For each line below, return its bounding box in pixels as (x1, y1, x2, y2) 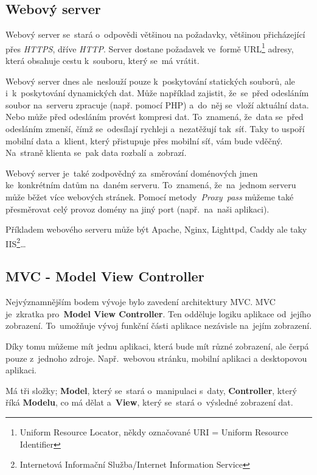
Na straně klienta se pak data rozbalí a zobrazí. (5, 146, 187, 159)
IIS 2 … (5, 235, 26, 250)
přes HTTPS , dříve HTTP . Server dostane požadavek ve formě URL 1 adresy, (5, 40, 294, 55)
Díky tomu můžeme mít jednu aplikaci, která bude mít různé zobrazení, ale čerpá (5, 340, 309, 352)
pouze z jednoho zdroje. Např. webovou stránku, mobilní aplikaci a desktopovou (5, 351, 307, 364)
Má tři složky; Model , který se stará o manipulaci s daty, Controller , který (5, 384, 297, 396)
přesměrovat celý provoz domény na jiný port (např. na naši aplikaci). (5, 202, 270, 215)
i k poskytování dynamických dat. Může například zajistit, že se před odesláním (5, 86, 309, 99)
